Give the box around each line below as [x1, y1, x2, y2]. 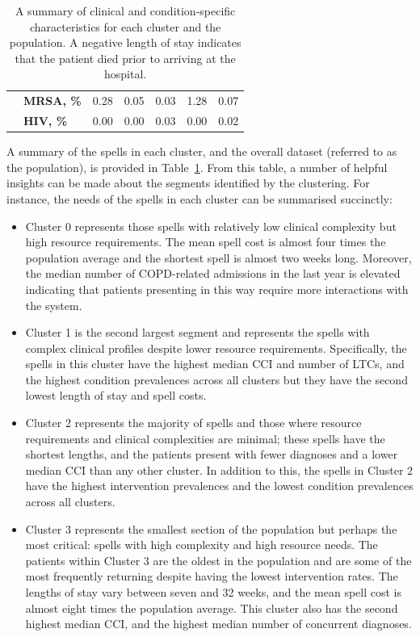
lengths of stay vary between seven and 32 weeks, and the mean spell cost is [25, 584, 402, 600]
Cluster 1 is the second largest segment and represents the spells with [25, 324, 370, 341]
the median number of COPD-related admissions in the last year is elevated [25, 265, 401, 282]
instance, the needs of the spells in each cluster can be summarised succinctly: [6, 190, 393, 207]
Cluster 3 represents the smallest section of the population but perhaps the [25, 520, 397, 537]
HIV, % [23, 112, 68, 129]
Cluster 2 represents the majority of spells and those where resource [25, 414, 362, 431]
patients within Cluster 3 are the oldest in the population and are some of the [25, 551, 412, 568]
